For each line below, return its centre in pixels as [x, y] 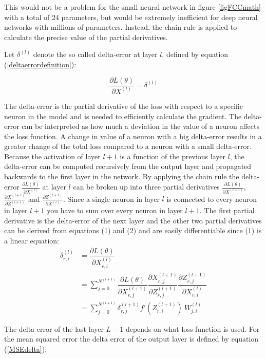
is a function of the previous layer [173, 156]
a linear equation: [32, 240]
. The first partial [227, 210]
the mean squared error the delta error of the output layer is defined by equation [131, 339]
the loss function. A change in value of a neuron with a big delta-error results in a [133, 136]
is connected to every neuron [212, 199]
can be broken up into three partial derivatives [146, 187]
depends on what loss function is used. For [193, 328]
